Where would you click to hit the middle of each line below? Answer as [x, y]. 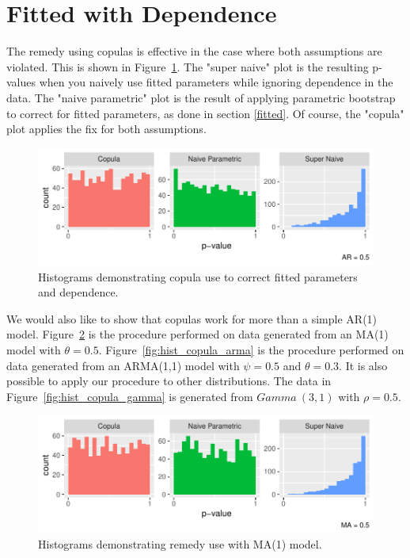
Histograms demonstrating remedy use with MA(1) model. [180, 544]
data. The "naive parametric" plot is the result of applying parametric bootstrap [201, 97]
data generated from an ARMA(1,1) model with [123, 365]
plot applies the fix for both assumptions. [106, 129]
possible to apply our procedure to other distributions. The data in [169, 381]
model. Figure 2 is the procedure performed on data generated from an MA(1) [197, 334]
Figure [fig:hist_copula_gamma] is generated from [130, 396]
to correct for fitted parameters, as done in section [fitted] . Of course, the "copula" [205, 113]
